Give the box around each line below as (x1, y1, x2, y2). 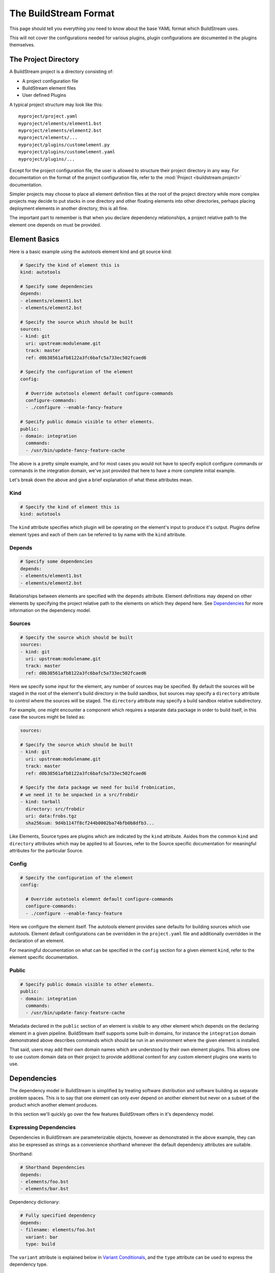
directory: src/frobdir (25, 806, 85, 812)
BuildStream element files (22, 85, 76, 91)
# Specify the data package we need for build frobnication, (20, 785, 176, 790)
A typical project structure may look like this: (9, 101, 103, 107)
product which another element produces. (9, 1101, 98, 1108)
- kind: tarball (20, 799, 61, 805)
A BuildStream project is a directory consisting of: (9, 69, 114, 75)
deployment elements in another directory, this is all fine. (9, 205, 129, 211)
